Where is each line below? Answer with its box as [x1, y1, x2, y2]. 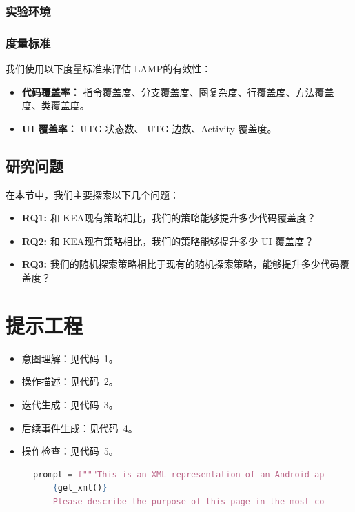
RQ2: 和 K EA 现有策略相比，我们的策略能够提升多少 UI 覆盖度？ [21, 233, 314, 248]
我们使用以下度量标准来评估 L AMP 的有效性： [6, 61, 212, 76]
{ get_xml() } [52, 483, 108, 493]
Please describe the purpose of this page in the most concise [52, 496, 349, 506]
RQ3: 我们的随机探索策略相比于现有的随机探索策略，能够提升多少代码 [21, 257, 340, 271]
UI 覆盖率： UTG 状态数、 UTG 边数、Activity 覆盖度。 [21, 121, 277, 135]
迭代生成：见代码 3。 [21, 397, 119, 411]
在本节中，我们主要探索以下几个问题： [6, 187, 179, 201]
